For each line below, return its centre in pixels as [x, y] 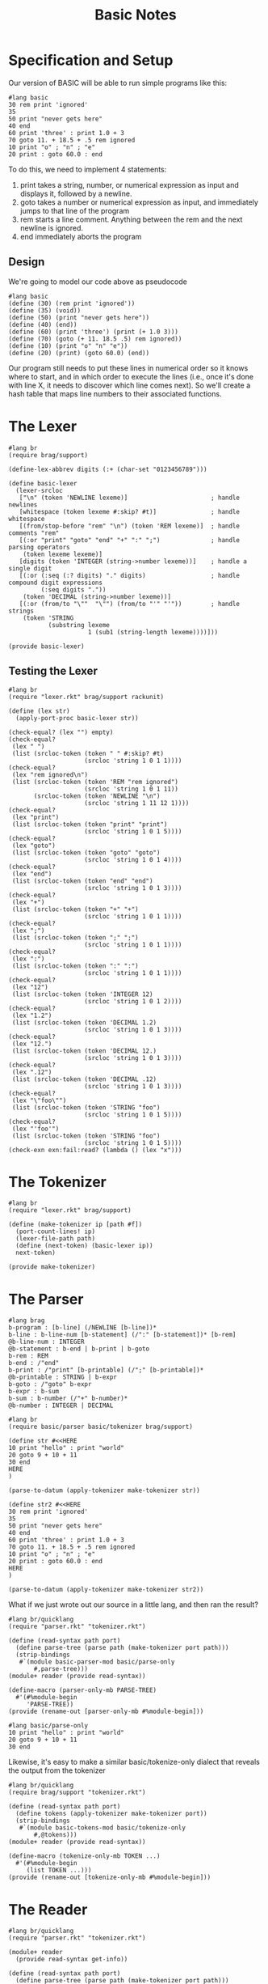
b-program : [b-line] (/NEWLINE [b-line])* [83, 1328]
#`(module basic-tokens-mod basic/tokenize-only [102, 1828]
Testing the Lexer [53, 671]
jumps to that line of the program [75, 210]
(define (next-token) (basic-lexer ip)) [84, 1246]
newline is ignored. [51, 227]
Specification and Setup [91, 60]
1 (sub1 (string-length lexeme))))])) [153, 632]
